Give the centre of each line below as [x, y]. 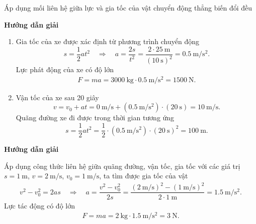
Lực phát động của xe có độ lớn [65, 69]
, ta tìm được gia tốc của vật [144, 176]
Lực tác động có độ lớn [39, 205]
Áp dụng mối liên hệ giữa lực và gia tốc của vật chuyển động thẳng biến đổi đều [128, 8]
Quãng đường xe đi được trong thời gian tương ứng [95, 118]
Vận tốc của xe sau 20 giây [57, 97]
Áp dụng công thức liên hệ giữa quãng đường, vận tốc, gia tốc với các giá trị [122, 166]
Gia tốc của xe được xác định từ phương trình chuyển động [107, 41]
